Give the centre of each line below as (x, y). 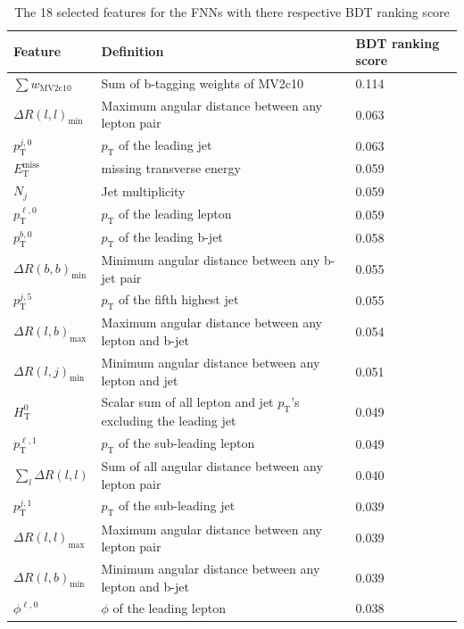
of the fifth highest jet (179, 299)
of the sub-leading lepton (187, 443)
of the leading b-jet (171, 236)
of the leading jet (166, 145)
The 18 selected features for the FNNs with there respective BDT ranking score (232, 12)
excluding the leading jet (169, 421)
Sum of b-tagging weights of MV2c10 (202, 83)
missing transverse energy (171, 168)
